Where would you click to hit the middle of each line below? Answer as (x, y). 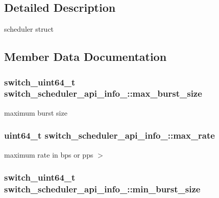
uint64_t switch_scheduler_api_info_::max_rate (110, 135)
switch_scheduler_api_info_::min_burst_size (102, 189)
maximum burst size (36, 112)
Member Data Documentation (86, 57)
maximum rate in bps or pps (49, 154)
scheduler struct (29, 29)
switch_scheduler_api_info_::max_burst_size (103, 93)
